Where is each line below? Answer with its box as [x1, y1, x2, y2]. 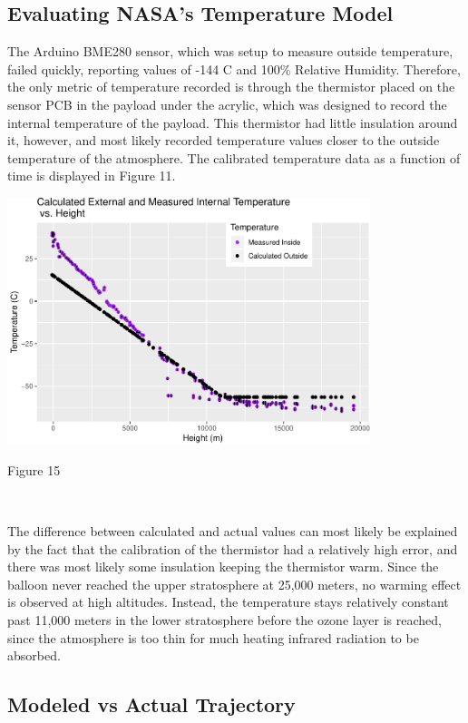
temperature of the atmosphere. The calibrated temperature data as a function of [7, 148, 461, 167]
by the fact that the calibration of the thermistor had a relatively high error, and [7, 539, 458, 558]
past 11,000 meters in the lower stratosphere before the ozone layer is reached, [7, 611, 442, 630]
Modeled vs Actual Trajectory [7, 690, 296, 718]
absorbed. [7, 646, 61, 665]
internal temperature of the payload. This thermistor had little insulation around [7, 112, 458, 132]
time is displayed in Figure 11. [7, 166, 176, 185]
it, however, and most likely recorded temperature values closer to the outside [7, 131, 440, 150]
